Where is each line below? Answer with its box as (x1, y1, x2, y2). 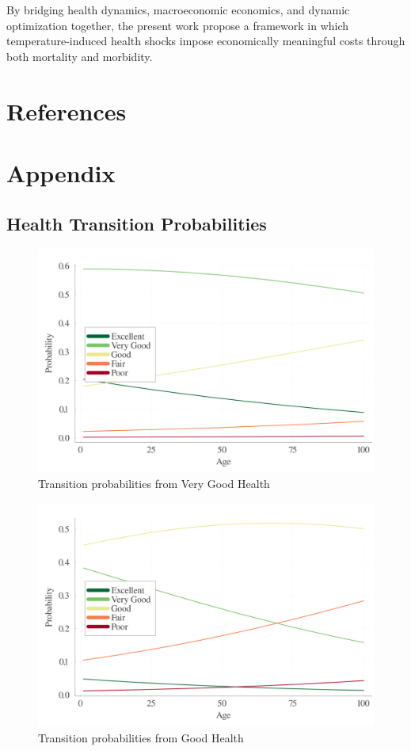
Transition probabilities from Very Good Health (38, 475, 270, 492)
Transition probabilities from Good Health (38, 729, 244, 745)
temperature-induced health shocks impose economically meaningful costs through (6, 32, 405, 49)
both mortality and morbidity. (6, 48, 153, 64)
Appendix (6, 156, 116, 189)
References (6, 94, 127, 127)
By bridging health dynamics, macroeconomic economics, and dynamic (6, 2, 350, 17)
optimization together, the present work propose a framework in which (6, 17, 349, 33)
